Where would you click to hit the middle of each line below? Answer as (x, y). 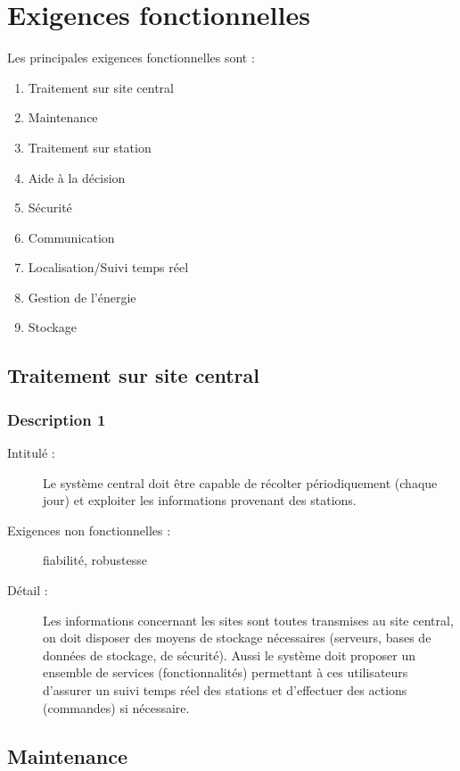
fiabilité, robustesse (95, 560)
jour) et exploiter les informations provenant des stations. (200, 500)
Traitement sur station (90, 147)
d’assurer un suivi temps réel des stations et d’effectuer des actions (225, 690)
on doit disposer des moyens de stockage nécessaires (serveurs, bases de (237, 638)
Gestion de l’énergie (82, 297)
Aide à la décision (77, 177)
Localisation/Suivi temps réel (108, 267)
